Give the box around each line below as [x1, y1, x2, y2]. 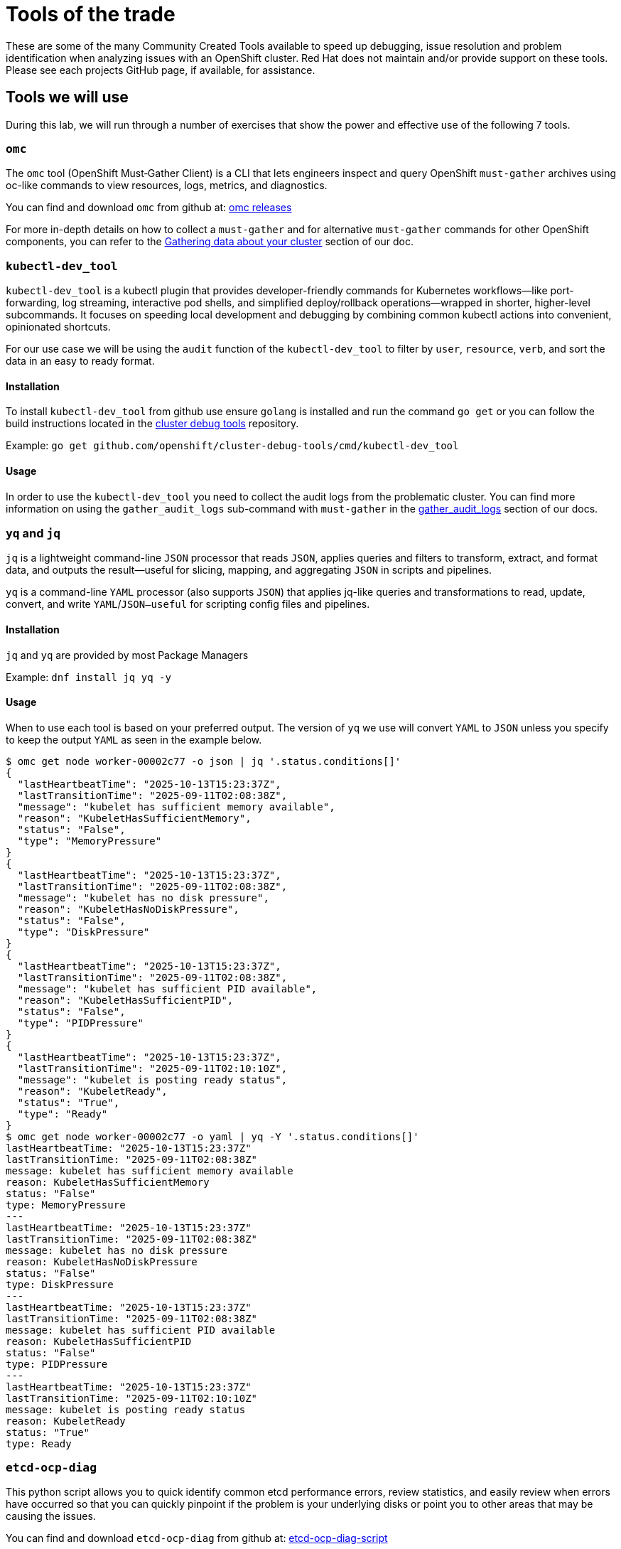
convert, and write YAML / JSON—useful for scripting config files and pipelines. [6, 598, 370, 611]
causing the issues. [6, 1510, 96, 1523]
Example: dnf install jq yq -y [6, 670, 171, 683]
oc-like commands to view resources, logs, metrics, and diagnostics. [6, 179, 328, 192]
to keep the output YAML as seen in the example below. [6, 733, 262, 746]
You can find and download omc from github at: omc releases [6, 201, 292, 214]
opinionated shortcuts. [6, 321, 111, 333]
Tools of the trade [6, 2, 175, 26]
